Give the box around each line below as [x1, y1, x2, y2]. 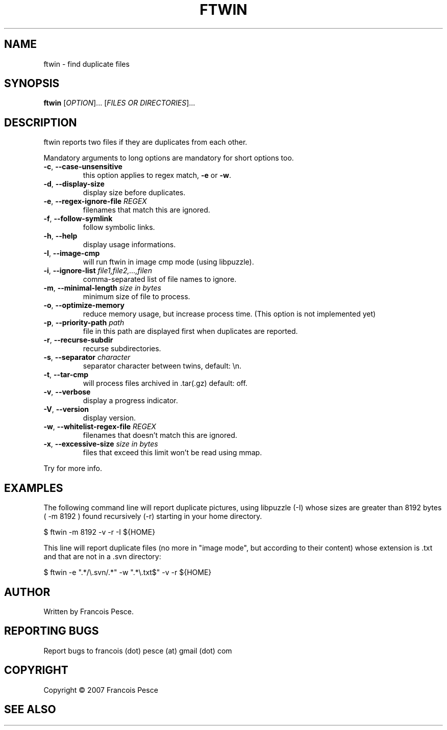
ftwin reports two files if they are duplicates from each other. [43, 138, 247, 147]
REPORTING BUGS [4, 624, 99, 638]
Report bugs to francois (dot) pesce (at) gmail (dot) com [43, 646, 232, 655]
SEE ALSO [4, 703, 56, 716]
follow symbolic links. [83, 223, 155, 232]
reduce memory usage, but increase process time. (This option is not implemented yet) [83, 309, 376, 319]
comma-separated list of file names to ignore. [83, 275, 237, 284]
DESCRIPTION [4, 116, 77, 129]
